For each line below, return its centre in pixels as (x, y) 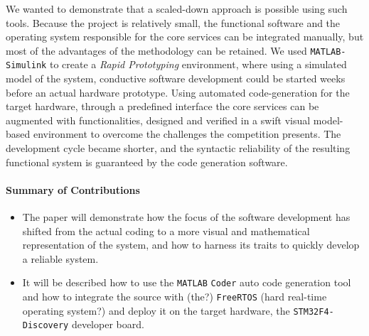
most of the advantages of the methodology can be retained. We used (156, 50)
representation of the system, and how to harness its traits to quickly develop (191, 245)
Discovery (46, 326)
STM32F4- (314, 311)
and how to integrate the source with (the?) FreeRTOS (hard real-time (175, 297)
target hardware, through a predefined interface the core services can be (162, 106)
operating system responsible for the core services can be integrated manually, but (185, 37)
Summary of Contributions (73, 189)
